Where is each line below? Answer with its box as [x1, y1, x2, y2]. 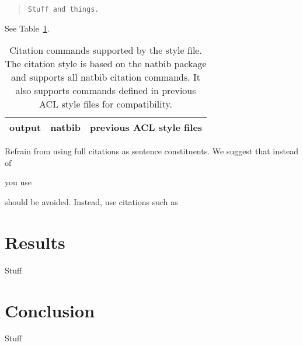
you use [5, 176, 32, 188]
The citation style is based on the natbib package [5, 57, 207, 71]
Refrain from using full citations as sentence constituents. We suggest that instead [5, 145, 299, 157]
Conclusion [5, 298, 95, 322]
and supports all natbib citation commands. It [11, 70, 201, 84]
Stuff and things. [27, 5, 99, 13]
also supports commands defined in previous [15, 84, 196, 98]
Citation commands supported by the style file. [9, 43, 202, 57]
